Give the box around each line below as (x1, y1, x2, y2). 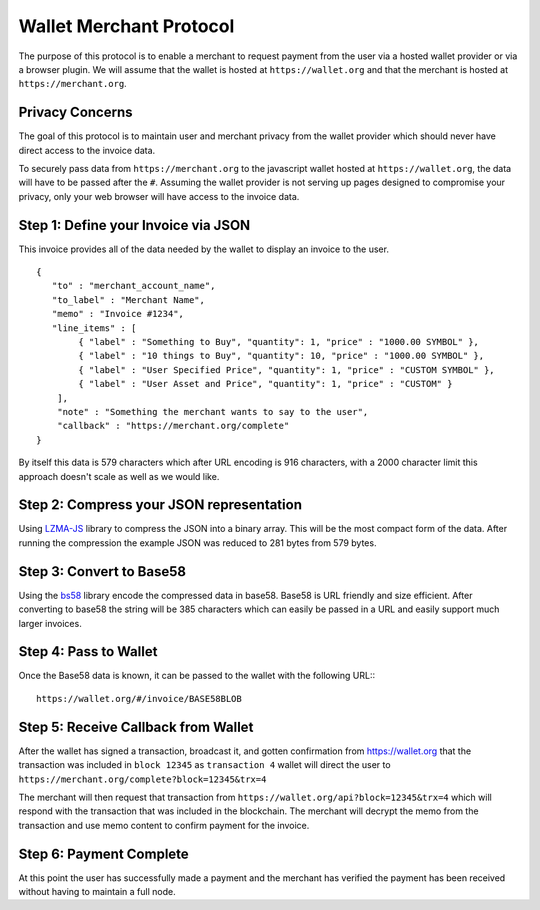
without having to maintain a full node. (18, 886, 176, 897)
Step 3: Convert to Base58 (18, 563, 187, 580)
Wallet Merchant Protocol (18, 15, 235, 37)
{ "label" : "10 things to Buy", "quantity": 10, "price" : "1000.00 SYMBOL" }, (78, 350, 485, 362)
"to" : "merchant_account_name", (51, 280, 216, 292)
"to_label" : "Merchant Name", (51, 294, 205, 305)
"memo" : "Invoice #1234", (51, 308, 185, 320)
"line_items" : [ (51, 322, 137, 334)
